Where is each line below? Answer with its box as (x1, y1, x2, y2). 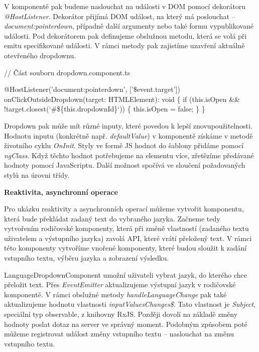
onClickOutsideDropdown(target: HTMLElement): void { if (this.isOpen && (4, 93, 240, 104)
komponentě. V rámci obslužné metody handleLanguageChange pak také (4, 289, 227, 299)
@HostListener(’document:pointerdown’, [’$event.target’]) (4, 84, 180, 94)
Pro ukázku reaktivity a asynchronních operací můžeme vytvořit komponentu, (4, 203, 244, 214)
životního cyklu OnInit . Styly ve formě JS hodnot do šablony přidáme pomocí (4, 140, 244, 151)
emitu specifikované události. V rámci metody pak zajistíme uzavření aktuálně (4, 40, 245, 51)
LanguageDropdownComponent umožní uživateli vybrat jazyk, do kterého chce (4, 269, 247, 280)
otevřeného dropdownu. (4, 50, 76, 60)
